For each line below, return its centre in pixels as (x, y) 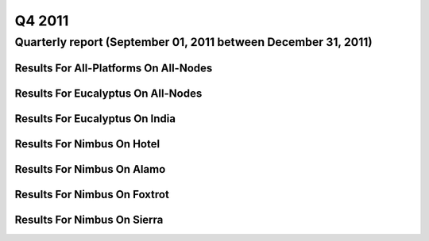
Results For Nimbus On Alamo (90, 169)
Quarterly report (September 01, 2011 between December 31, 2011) (193, 42)
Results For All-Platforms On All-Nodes (114, 68)
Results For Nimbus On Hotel (87, 144)
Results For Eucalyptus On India (95, 119)
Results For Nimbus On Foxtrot (92, 194)
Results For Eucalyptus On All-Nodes (108, 93)
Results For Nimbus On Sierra (89, 219)
